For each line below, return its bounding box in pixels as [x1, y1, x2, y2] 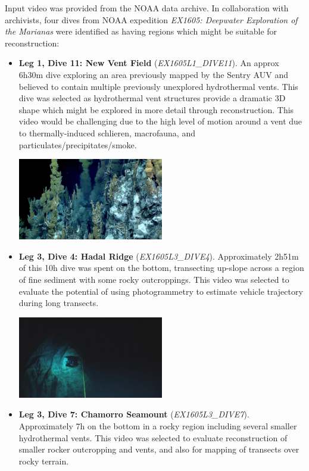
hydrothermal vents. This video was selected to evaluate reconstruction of [18, 431, 288, 444]
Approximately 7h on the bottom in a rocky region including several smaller [18, 419, 297, 432]
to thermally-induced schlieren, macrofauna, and [18, 126, 195, 139]
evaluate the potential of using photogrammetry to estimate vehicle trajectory [18, 285, 303, 297]
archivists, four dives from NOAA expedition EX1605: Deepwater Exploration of [5, 13, 298, 26]
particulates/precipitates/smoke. [18, 138, 137, 151]
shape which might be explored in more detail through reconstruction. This [18, 103, 294, 116]
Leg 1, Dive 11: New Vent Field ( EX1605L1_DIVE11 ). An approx [18, 57, 279, 69]
